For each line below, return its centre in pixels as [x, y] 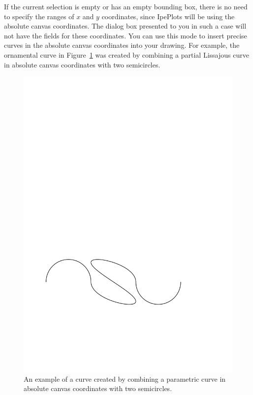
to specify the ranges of [39, 16]
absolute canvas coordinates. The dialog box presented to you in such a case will [125, 26]
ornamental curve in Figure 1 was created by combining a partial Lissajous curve [126, 54]
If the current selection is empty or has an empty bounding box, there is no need [126, 6]
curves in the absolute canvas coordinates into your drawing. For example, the [122, 45]
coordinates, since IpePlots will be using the [168, 16]
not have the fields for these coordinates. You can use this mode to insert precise [126, 35]
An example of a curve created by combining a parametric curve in [125, 379]
